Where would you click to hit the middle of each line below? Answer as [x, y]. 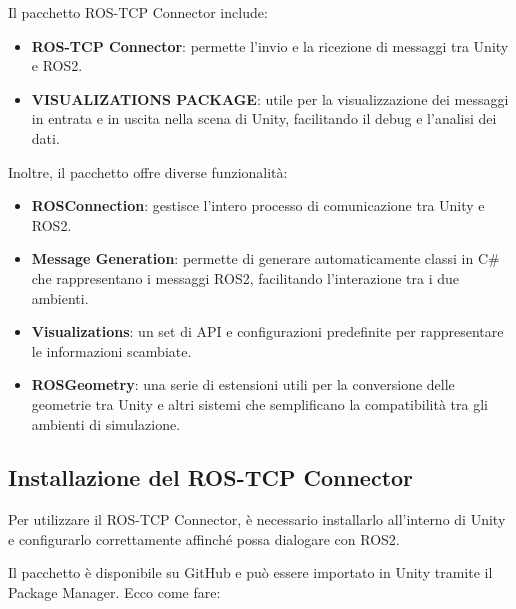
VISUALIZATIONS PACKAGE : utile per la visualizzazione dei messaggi [270, 98]
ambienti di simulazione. [106, 423]
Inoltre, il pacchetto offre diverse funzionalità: [148, 171]
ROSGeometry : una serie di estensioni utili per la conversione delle [243, 384]
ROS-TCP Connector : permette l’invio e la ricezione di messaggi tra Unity [270, 45]
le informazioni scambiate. [111, 350]
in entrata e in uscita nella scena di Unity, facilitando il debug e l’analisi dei [264, 118]
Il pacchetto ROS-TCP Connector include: [138, 12]
